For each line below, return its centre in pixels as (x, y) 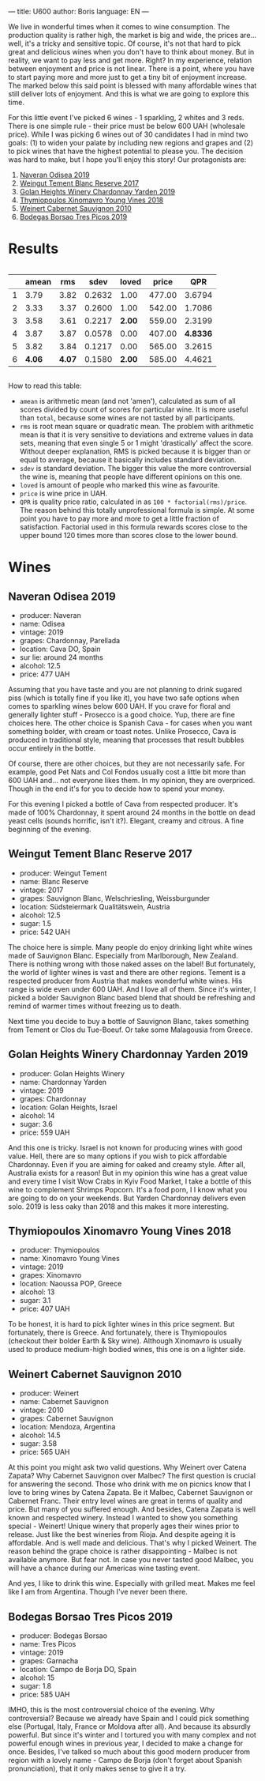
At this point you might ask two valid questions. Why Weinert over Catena (127, 1467)
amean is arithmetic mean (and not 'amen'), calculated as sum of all (127, 401)
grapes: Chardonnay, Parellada (70, 640)
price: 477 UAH (45, 674)
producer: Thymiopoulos (60, 1250)
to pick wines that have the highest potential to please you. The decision (126, 151)
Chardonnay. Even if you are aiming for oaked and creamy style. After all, (127, 1164)
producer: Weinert (49, 1393)
